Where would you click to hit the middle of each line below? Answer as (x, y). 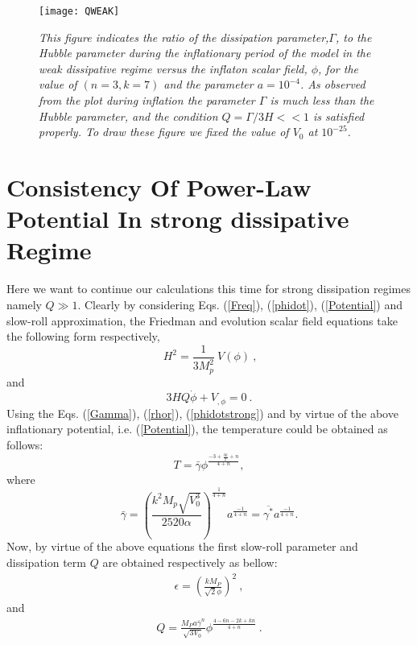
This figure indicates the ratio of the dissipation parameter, (184, 37)
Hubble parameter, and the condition (128, 116)
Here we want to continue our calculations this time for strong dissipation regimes (208, 289)
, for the (338, 68)
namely (24, 304)
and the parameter (208, 84)
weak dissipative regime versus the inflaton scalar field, (173, 68)
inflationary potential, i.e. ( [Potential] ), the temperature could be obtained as (197, 429)
